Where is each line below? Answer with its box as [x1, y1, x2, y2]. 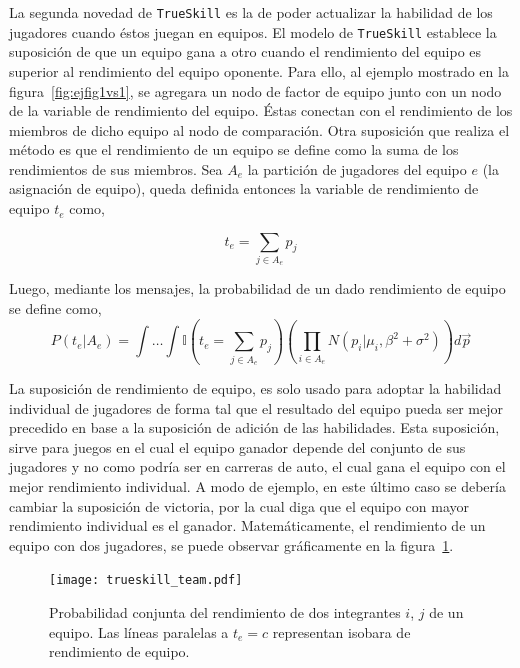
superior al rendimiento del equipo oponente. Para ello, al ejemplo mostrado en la [9, 60, 509, 81]
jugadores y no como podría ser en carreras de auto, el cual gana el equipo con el [9, 456, 506, 477]
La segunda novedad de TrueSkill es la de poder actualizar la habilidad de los [9, 2, 493, 22]
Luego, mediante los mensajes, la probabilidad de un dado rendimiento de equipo [9, 278, 506, 299]
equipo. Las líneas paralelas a [49, 621, 229, 642]
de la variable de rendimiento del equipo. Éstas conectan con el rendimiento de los [9, 100, 513, 121]
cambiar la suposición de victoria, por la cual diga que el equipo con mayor [9, 495, 469, 516]
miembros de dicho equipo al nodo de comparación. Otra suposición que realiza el [9, 119, 510, 140]
